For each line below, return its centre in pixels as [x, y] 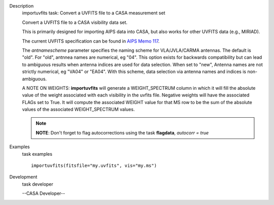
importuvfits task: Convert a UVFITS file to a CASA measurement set [94, 13]
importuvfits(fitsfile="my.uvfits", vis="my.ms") [94, 166]
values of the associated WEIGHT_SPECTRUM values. [78, 110]
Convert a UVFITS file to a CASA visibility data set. [75, 22]
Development [23, 177]
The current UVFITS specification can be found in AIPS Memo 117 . [91, 41]
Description [22, 6]
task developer [38, 184]
